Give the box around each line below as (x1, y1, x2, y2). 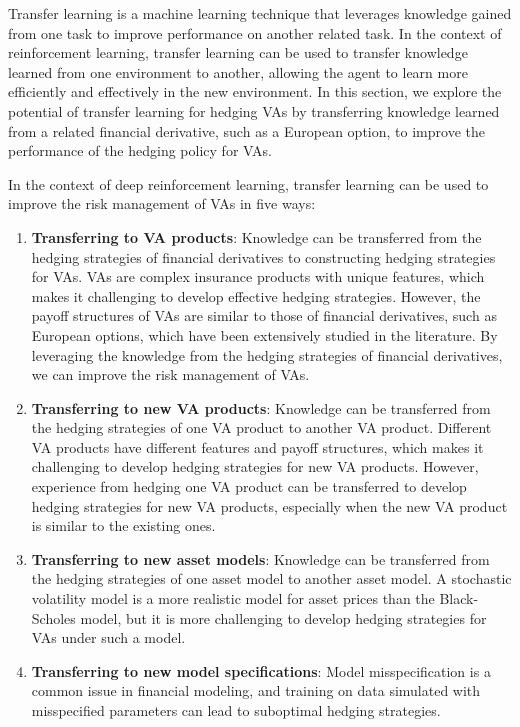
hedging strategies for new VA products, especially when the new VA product (31, 495, 508, 516)
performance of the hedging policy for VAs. (8, 140, 272, 161)
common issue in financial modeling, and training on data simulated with (31, 680, 481, 701)
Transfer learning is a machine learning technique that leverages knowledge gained (8, 3, 512, 23)
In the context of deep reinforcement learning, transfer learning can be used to (8, 173, 489, 194)
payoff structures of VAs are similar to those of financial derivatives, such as (31, 305, 497, 326)
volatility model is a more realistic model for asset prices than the (31, 588, 435, 609)
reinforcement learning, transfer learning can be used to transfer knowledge (8, 42, 468, 63)
